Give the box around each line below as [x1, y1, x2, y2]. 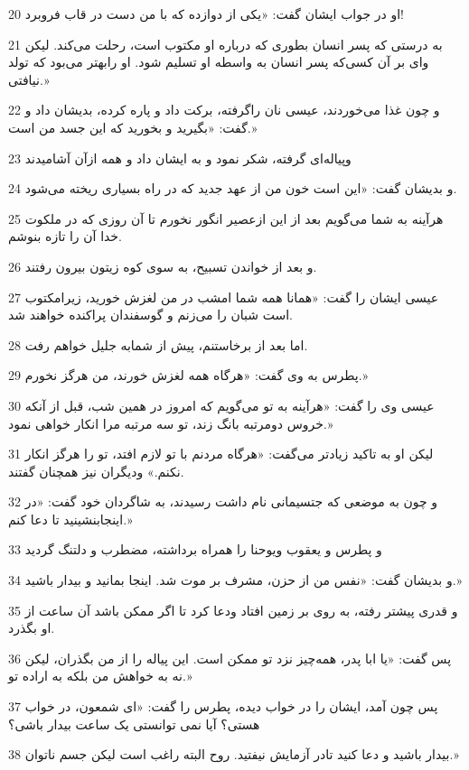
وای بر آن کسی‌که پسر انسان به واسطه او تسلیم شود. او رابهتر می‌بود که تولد [8, 52, 429, 71]
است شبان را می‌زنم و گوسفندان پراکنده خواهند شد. [8, 305, 293, 324]
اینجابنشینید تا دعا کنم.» [8, 509, 133, 528]
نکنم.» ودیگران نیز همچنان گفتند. [8, 461, 184, 480]
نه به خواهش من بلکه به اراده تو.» [8, 666, 192, 685]
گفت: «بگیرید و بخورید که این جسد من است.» [8, 117, 258, 136]
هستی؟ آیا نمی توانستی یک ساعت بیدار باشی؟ [8, 714, 260, 733]
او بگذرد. [8, 618, 55, 637]
